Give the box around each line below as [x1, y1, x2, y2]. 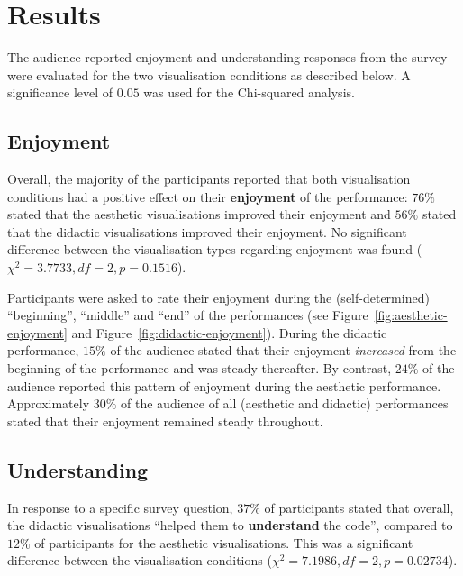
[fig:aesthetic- [374, 306, 448, 325]
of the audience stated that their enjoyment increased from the [110, 341, 457, 360]
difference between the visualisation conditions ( [7, 551, 272, 570]
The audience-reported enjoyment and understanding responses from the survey [7, 48, 448, 67]
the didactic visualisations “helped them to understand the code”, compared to [7, 516, 453, 535]
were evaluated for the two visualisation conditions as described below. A [7, 65, 411, 84]
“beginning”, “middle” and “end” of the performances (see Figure [7, 306, 368, 325]
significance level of [7, 83, 113, 102]
